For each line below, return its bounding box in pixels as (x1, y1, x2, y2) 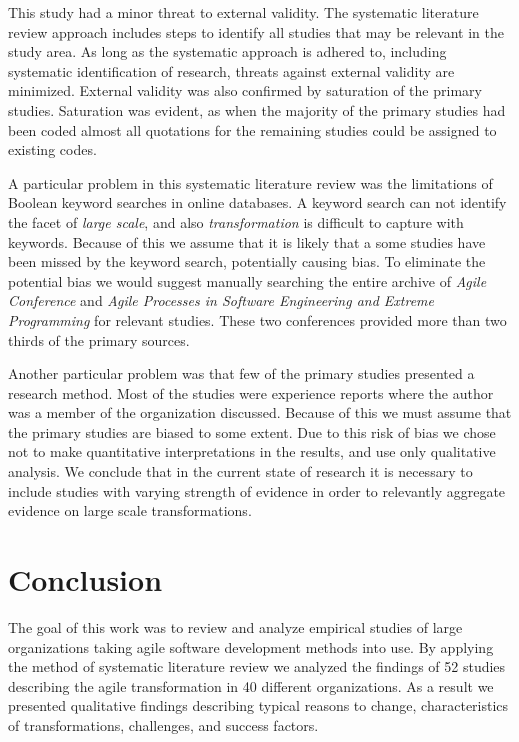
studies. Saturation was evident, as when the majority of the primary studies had (8, 99, 506, 120)
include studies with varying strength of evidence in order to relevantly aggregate (8, 480, 506, 501)
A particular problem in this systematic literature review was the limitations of (8, 172, 493, 193)
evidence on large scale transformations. (8, 500, 252, 521)
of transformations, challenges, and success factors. (8, 714, 319, 735)
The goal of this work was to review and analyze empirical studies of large (8, 616, 463, 637)
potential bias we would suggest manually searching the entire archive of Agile (8, 270, 487, 291)
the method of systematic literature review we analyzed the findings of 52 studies (8, 656, 506, 677)
